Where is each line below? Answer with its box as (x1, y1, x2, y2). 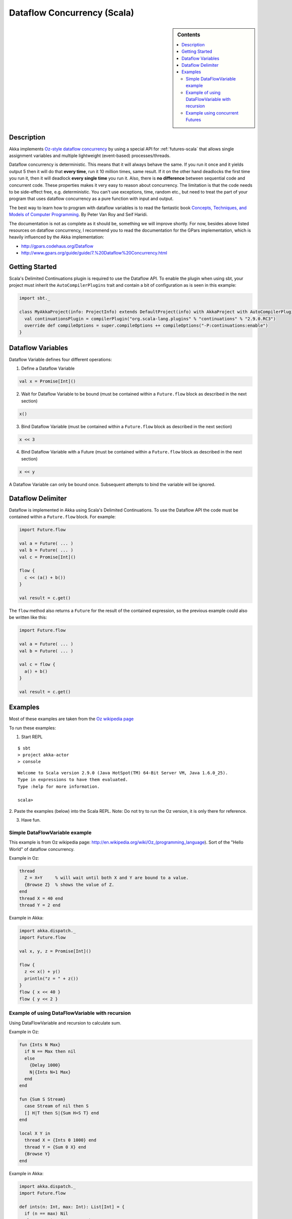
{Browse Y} (24, 1151, 51, 1157)
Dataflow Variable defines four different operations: (9, 356, 112, 362)
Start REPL (21, 734, 43, 740)
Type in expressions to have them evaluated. (18, 777, 128, 783)
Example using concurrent (185, 110, 238, 116)
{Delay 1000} (29, 1062, 61, 1068)
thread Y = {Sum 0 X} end (24, 1144, 86, 1150)
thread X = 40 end (19, 895, 63, 901)
